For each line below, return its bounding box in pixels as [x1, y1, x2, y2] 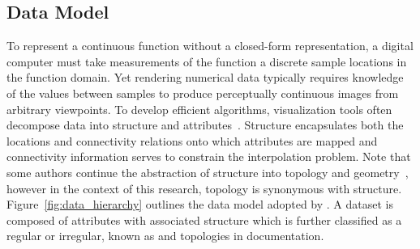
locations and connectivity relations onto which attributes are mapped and [6, 132, 378, 149]
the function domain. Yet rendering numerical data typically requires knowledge [6, 69, 404, 86]
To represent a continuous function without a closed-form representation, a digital [6, 37, 414, 54]
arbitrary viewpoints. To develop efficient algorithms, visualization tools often [6, 100, 392, 117]
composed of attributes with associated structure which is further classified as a [6, 211, 402, 228]
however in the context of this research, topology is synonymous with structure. [6, 179, 402, 196]
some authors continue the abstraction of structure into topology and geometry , [6, 163, 409, 180]
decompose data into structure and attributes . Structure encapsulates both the [6, 116, 404, 133]
